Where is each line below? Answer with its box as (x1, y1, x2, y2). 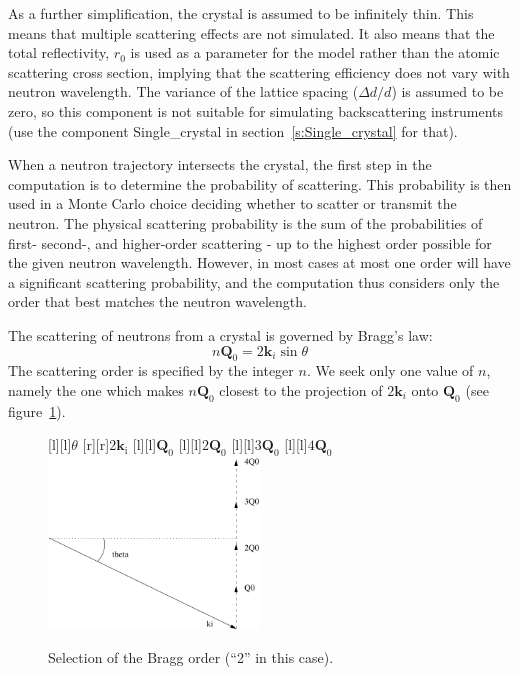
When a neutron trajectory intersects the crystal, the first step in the (8, 154, 432, 175)
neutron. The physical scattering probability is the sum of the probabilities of (8, 212, 483, 233)
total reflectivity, (8, 42, 110, 63)
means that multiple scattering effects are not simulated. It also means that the (8, 22, 495, 43)
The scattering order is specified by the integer (8, 360, 294, 381)
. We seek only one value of (306, 360, 474, 381)
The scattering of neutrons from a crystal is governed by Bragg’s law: (8, 324, 433, 345)
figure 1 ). (8, 400, 66, 421)
